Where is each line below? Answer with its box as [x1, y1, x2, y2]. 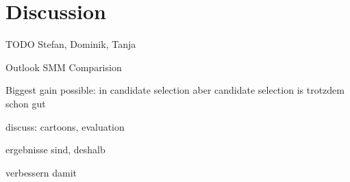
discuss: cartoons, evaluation [5, 119, 125, 133]
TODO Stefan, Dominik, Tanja [5, 37, 136, 51]
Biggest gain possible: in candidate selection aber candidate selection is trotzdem [5, 83, 345, 97]
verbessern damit [5, 165, 77, 179]
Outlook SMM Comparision [5, 60, 122, 74]
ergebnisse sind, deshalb [5, 142, 105, 157]
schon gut [5, 96, 46, 110]
